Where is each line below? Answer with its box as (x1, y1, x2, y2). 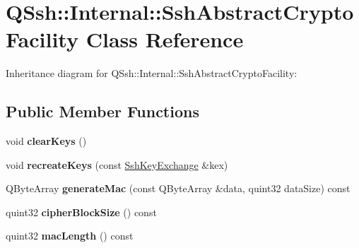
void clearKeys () (6, 134, 87, 148)
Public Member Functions (6, 100, 199, 122)
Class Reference (86, 25, 244, 54)
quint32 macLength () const (6, 228, 134, 243)
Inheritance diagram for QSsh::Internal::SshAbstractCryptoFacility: (6, 66, 298, 81)
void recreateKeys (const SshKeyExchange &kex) (6, 157, 228, 172)
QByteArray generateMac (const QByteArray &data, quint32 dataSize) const (6, 181, 351, 196)
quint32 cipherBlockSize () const (6, 204, 157, 219)
